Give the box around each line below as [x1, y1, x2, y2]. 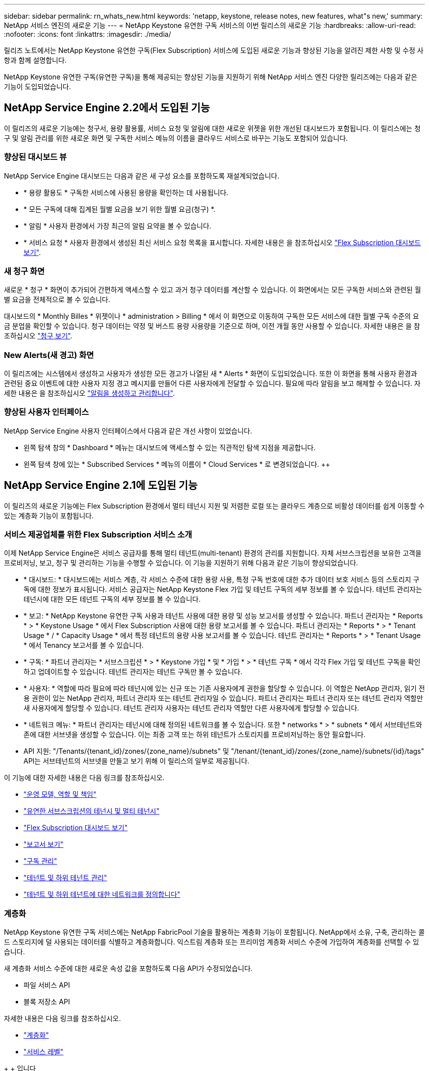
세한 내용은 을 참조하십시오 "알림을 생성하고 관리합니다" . [4, 389, 175, 398]
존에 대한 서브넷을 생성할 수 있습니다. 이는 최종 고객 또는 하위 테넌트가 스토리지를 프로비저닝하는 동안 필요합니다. [24, 730, 366, 739]
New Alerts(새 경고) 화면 [4, 350, 94, 360]
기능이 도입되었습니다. [4, 82, 71, 91]
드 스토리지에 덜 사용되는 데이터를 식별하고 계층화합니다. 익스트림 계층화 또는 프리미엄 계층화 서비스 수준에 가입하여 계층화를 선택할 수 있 [4, 938, 419, 946]
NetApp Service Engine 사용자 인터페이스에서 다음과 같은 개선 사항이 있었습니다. [4, 426, 252, 435]
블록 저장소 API [24, 997, 70, 1006]
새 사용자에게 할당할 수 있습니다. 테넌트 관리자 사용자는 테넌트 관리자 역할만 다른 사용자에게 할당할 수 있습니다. [24, 704, 359, 713]
